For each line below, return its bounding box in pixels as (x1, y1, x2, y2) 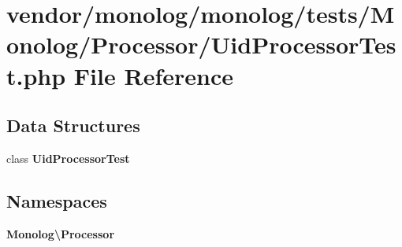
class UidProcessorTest (6, 149, 130, 166)
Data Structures (6, 113, 140, 138)
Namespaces (6, 188, 107, 212)
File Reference (73, 59, 233, 91)
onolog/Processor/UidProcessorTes (6, 28, 396, 61)
